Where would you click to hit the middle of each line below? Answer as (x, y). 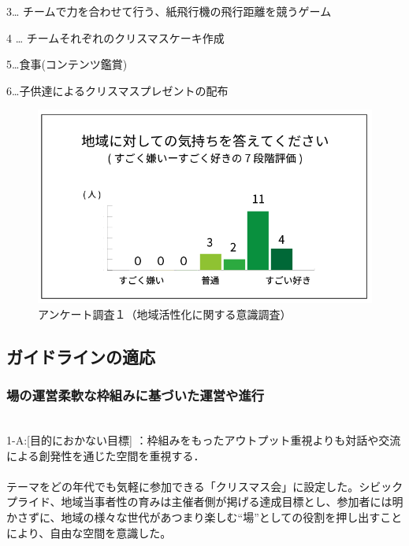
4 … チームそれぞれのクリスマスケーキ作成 (115, 37)
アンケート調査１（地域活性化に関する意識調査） (165, 314)
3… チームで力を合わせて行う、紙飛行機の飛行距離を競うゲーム (169, 11)
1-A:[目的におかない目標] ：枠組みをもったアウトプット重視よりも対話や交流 (204, 440)
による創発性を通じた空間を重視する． (106, 455)
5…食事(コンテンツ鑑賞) (67, 64)
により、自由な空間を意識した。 (89, 532)
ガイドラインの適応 (81, 356)
